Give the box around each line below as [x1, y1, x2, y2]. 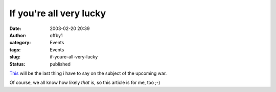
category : [9, 40, 31, 46]
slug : [9, 54, 20, 60]
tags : [9, 46, 21, 53]
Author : [9, 32, 27, 38]
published [50, 61, 71, 67]
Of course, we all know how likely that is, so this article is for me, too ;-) [9, 79, 160, 86]
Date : [9, 25, 21, 32]
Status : [9, 61, 26, 67]
